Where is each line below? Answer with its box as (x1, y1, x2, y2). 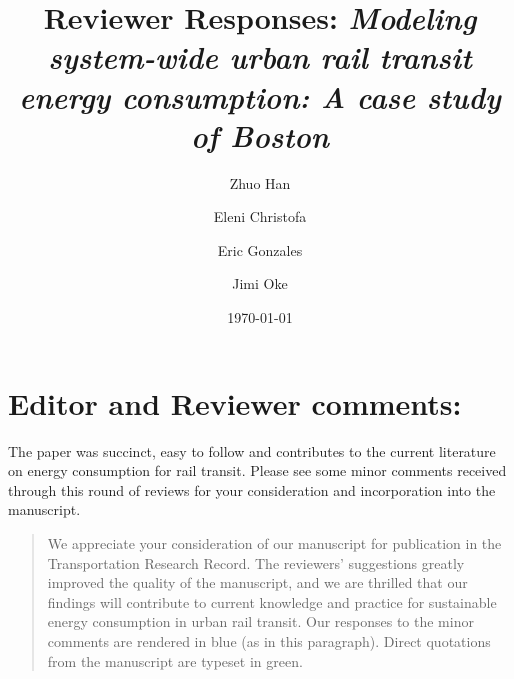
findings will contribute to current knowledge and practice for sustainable (47, 591, 497, 612)
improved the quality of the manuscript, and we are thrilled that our (47, 572, 468, 593)
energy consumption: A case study (19, 75, 501, 117)
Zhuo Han (229, 172, 291, 193)
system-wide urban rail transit (48, 36, 472, 78)
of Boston (191, 114, 329, 156)
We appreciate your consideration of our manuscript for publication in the (47, 532, 502, 553)
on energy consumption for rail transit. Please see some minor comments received (8, 460, 507, 481)
